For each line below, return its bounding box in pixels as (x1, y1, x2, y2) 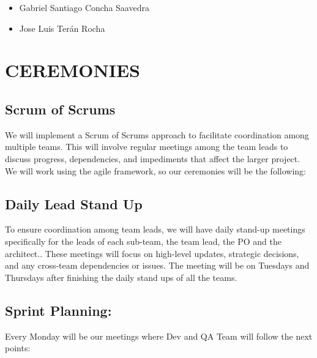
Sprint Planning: (5, 300, 112, 319)
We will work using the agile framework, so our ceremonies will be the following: (5, 164, 306, 177)
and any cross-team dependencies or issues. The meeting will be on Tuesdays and (5, 259, 310, 272)
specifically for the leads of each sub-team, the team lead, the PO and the (5, 234, 282, 247)
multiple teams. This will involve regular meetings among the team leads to (5, 140, 288, 153)
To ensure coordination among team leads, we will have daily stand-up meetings (5, 223, 305, 236)
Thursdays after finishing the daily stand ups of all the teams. (5, 270, 237, 283)
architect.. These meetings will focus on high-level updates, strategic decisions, (5, 247, 299, 259)
